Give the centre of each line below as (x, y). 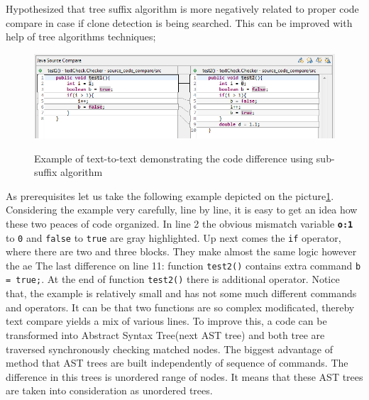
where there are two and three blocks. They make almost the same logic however (181, 251)
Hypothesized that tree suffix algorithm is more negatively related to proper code (182, 9)
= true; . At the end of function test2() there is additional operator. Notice (173, 279)
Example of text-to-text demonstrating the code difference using (174, 158)
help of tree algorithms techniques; (81, 37)
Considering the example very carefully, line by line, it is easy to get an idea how (182, 210)
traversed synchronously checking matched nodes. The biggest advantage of (169, 349)
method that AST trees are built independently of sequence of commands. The (177, 363)
